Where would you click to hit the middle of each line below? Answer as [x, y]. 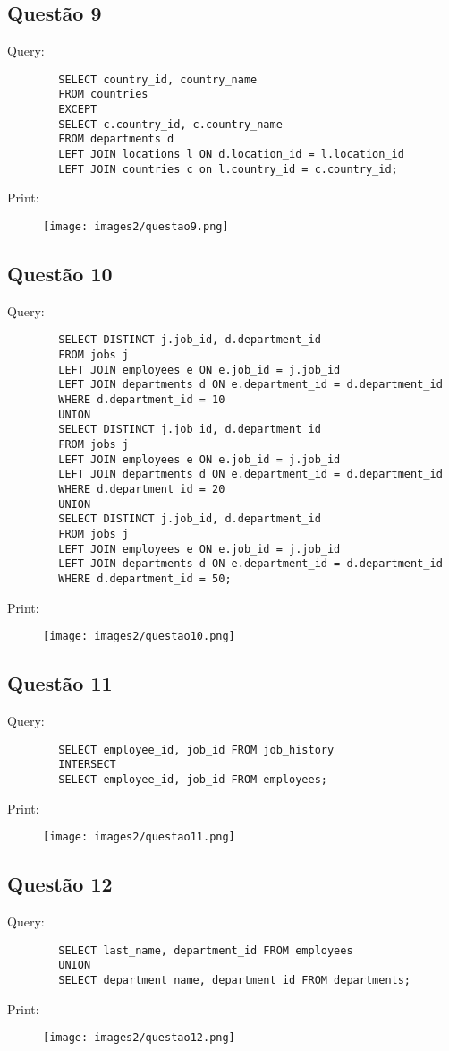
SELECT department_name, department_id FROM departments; [235, 980]
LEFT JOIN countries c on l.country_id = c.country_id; [228, 169]
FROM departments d [116, 139]
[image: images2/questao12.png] [139, 1038]
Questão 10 [60, 274]
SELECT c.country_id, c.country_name [170, 124]
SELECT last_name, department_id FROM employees [206, 950]
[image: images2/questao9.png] [136, 226]
